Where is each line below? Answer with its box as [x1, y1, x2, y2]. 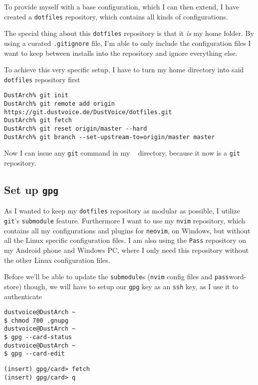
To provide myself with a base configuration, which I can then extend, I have [4, 1, 240, 11]
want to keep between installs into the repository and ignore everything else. [4, 47, 238, 58]
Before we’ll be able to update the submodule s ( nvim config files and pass [4, 271, 229, 282]
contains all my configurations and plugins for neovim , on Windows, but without [4, 225, 251, 235]
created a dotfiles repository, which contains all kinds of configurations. [4, 11, 228, 21]
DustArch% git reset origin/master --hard [4, 125, 147, 133]
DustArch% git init [4, 92, 68, 99]
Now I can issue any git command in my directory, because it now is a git [4, 148, 241, 158]
